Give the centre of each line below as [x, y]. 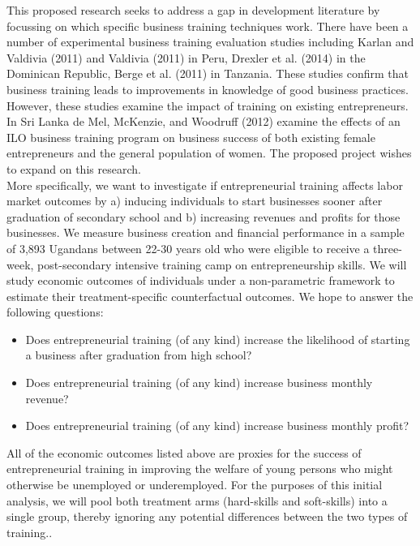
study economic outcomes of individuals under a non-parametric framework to [201, 280]
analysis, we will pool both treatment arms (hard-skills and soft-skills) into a [197, 500]
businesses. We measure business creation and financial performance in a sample [206, 232]
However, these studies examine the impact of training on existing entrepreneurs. [208, 105]
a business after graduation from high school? [139, 355]
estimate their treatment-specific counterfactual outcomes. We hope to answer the [210, 296]
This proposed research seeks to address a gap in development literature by [193, 10]
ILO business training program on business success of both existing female [191, 137]
